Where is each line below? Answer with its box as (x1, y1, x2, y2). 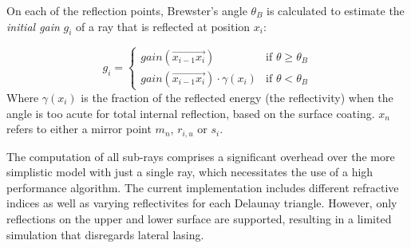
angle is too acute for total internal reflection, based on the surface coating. (6, 104, 375, 121)
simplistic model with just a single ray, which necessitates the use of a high (6, 163, 373, 180)
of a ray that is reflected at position (76, 18, 251, 34)
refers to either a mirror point (6, 120, 152, 137)
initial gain (6, 18, 60, 34)
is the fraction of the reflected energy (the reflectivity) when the (81, 89, 393, 105)
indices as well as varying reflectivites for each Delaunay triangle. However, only (6, 195, 397, 211)
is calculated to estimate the (267, 2, 405, 18)
